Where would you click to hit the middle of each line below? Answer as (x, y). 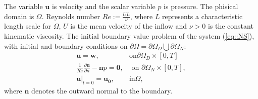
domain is (19, 16)
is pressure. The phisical (201, 6)
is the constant (230, 26)
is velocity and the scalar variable (104, 6)
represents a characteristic (202, 16)
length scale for (28, 26)
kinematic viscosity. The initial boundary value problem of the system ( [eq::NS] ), (129, 36)
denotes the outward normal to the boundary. (102, 90)
